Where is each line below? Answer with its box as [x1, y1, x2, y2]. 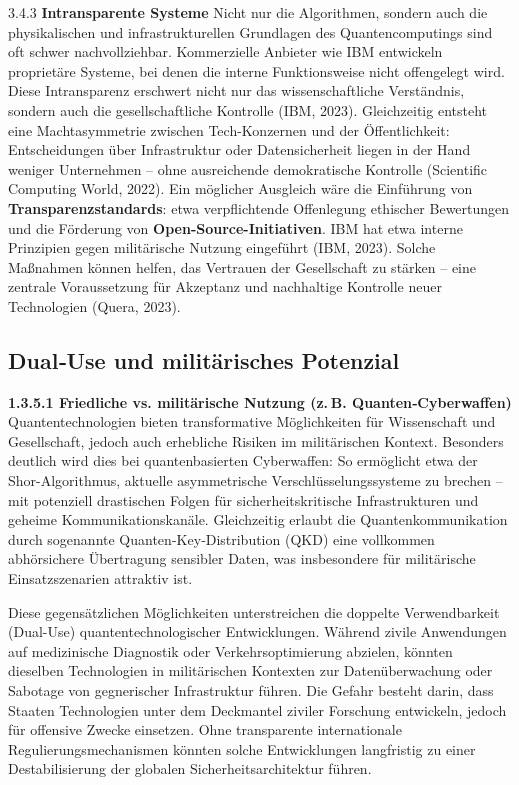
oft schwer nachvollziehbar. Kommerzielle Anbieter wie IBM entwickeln [8, 41, 443, 62]
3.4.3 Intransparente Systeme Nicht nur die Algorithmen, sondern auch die [8, 2, 488, 22]
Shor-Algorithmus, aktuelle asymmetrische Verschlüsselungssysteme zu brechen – [8, 470, 503, 491]
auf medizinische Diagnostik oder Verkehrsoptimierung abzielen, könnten [8, 640, 453, 661]
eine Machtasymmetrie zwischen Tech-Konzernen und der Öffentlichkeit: [8, 119, 450, 140]
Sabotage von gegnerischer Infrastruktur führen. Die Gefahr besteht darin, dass [8, 680, 494, 701]
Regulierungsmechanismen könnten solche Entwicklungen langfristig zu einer [8, 738, 476, 759]
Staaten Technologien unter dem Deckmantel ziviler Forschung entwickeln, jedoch [8, 699, 507, 720]
